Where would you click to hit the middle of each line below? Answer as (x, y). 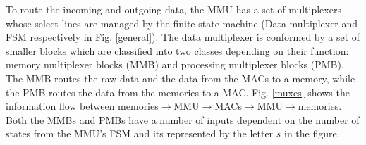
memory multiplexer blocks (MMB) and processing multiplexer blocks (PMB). (175, 64)
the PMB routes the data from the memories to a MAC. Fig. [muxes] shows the (178, 92)
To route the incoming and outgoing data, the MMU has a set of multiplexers (173, 9)
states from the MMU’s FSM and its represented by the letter (140, 133)
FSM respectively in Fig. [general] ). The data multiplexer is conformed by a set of (183, 37)
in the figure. (312, 133)
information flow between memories (82, 106)
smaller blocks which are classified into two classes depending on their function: (177, 50)
